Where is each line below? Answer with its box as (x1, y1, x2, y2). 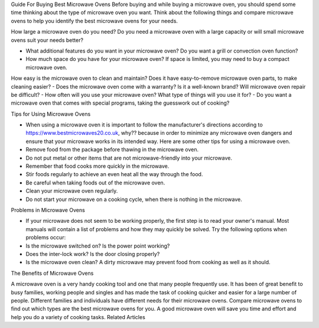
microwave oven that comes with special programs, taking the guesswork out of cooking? (11, 99, 230, 106)
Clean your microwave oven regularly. (25, 187, 118, 194)
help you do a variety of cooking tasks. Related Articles (11, 313, 146, 320)
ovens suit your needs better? (11, 36, 84, 44)
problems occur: (25, 234, 66, 241)
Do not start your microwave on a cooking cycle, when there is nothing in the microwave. (25, 196, 242, 203)
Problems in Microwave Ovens (11, 206, 85, 213)
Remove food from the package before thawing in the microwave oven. (25, 146, 199, 153)
